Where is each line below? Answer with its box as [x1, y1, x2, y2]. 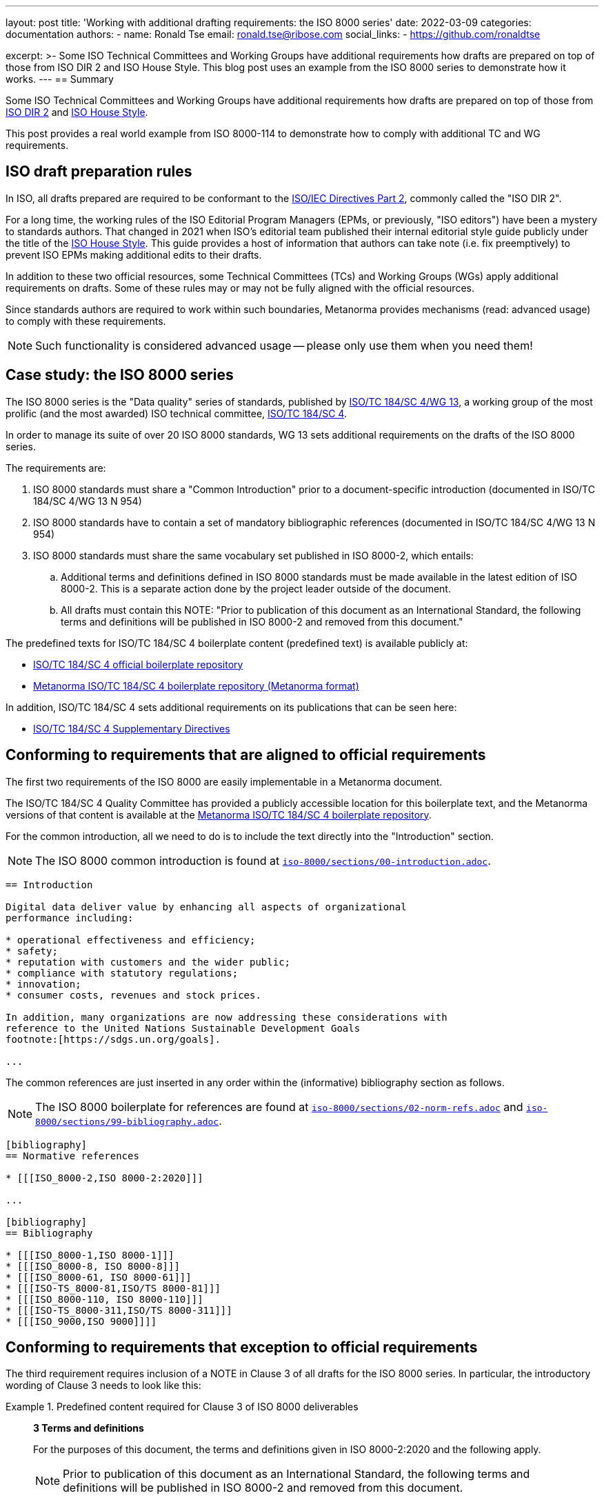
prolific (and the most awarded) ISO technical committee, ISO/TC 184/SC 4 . [6, 407, 347, 419]
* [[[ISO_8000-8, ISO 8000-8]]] [6, 1260, 180, 1272]
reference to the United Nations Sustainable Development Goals [6, 1022, 361, 1034]
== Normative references [6, 1150, 139, 1161]
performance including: [6, 912, 134, 923]
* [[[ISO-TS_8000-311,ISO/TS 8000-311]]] [6, 1304, 232, 1316]
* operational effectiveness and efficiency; [6, 934, 256, 946]
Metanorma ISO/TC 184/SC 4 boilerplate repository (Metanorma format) [33, 679, 359, 692]
